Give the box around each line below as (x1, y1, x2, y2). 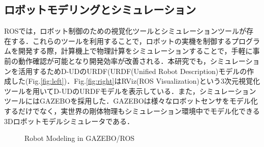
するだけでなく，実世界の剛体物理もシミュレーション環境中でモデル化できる (4, 105, 260, 116)
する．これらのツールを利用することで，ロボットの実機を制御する (11, 35, 232, 46)
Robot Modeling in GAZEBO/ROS (24, 133, 135, 143)
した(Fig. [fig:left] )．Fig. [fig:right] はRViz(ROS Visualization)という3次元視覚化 (11, 76, 260, 86)
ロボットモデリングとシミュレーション (4, 2, 196, 17)
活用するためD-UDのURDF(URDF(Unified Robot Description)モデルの (18, 65, 247, 76)
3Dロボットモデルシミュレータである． (4, 115, 134, 126)
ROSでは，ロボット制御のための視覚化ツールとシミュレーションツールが (4, 26, 247, 36)
